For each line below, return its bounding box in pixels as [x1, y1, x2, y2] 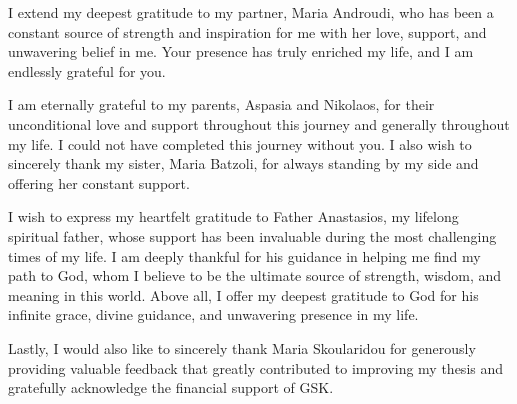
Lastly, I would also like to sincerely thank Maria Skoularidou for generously [8, 337, 476, 358]
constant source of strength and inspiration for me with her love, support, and [8, 21, 487, 42]
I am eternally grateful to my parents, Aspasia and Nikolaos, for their [8, 94, 435, 115]
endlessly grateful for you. [8, 60, 166, 81]
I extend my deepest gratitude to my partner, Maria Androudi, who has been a [8, 2, 494, 22]
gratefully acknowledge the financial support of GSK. [8, 377, 334, 398]
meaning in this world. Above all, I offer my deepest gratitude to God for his [8, 284, 479, 305]
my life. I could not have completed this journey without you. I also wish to [8, 133, 472, 154]
